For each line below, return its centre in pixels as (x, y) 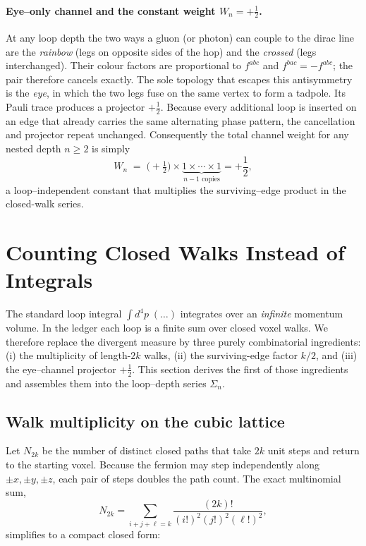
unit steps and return (313, 450)
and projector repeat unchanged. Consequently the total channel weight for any (177, 134)
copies (211, 179)
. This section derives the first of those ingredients (240, 369)
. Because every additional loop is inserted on (258, 107)
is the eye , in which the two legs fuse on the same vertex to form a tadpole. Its (176, 93)
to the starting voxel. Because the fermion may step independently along (163, 465)
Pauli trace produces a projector (75, 107)
